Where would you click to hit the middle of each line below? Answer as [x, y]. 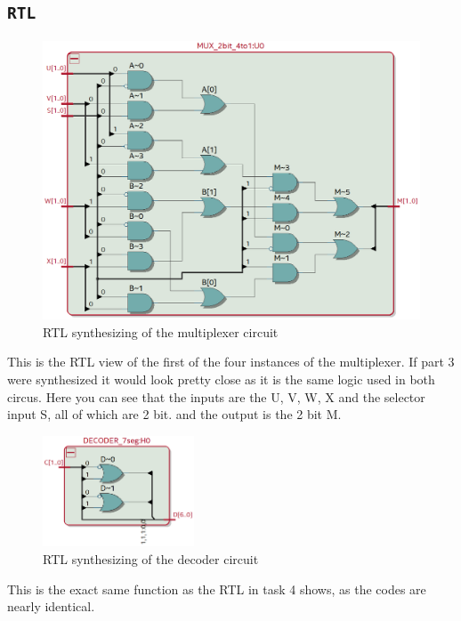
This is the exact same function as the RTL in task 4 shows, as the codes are [217, 589]
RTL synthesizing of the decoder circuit [151, 559]
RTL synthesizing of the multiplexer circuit [161, 331]
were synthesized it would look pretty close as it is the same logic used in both [221, 379]
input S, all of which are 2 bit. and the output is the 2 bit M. [174, 414]
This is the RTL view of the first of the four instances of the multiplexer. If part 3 [231, 362]
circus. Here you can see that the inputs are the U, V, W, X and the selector [216, 396]
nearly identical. [51, 606]
